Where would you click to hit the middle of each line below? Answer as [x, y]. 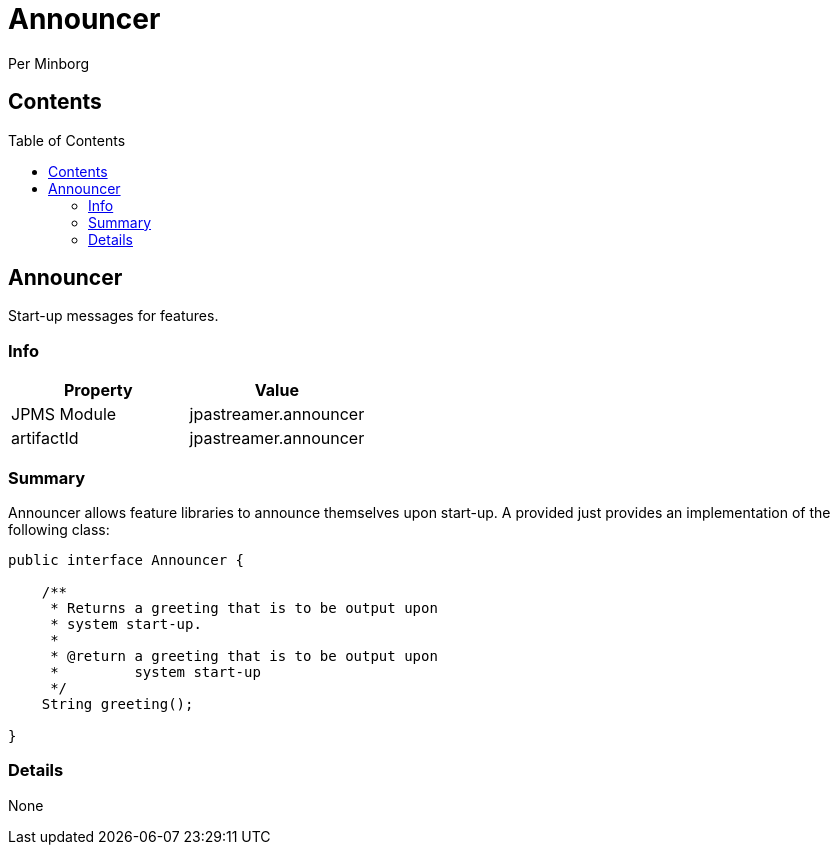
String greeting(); [117, 703]
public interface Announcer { [126, 559]
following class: [59, 529]
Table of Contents [67, 140]
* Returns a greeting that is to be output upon [244, 607]
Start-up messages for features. [113, 316]
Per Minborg [49, 63]
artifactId [45, 438]
